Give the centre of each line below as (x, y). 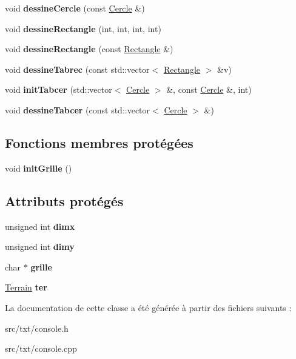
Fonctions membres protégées (99, 142)
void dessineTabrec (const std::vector (77, 69)
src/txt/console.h (37, 328)
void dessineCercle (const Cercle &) (75, 8)
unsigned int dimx (40, 226)
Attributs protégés (64, 200)
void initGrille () (39, 168)
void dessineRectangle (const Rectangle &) (89, 49)
